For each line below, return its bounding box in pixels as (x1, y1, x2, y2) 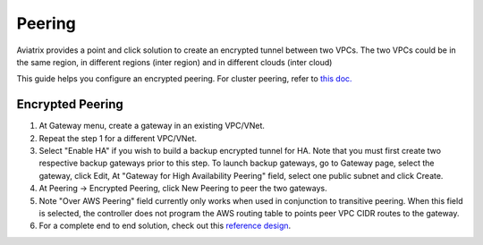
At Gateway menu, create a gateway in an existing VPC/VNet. (38, 121, 266, 131)
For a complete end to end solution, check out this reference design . (38, 220, 292, 232)
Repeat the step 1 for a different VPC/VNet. (38, 132, 197, 143)
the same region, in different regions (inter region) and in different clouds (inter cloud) (16, 56, 333, 67)
